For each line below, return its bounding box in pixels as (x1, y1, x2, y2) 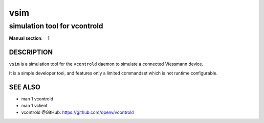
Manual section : (9, 35, 43, 41)
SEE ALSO (9, 83, 41, 91)
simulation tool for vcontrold (9, 22, 104, 30)
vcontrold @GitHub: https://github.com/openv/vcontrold (21, 109, 134, 115)
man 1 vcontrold (21, 96, 54, 101)
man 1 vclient (21, 102, 48, 108)
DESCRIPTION (9, 48, 53, 56)
